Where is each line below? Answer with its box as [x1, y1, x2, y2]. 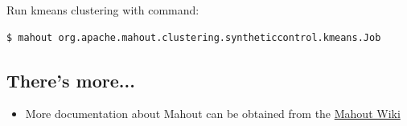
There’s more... [6, 67, 135, 92]
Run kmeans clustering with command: [6, 2, 199, 18]
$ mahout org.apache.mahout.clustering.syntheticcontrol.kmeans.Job [6, 31, 381, 43]
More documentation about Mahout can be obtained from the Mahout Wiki [25, 105, 401, 122]
